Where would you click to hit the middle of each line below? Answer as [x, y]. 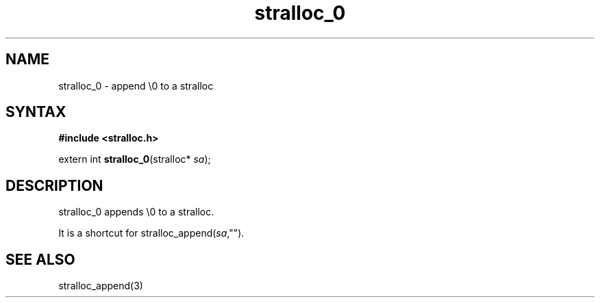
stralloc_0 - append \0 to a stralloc [136, 85]
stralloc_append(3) [101, 286]
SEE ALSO [40, 259]
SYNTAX [36, 112]
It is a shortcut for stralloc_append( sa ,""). [151, 233]
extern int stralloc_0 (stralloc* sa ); [135, 159]
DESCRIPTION [54, 185]
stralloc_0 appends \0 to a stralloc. [136, 212]
